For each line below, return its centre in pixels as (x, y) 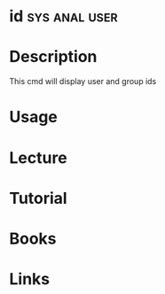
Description (53, 57)
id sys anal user (63, 16)
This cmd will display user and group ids (83, 81)
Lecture (39, 158)
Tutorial (39, 198)
